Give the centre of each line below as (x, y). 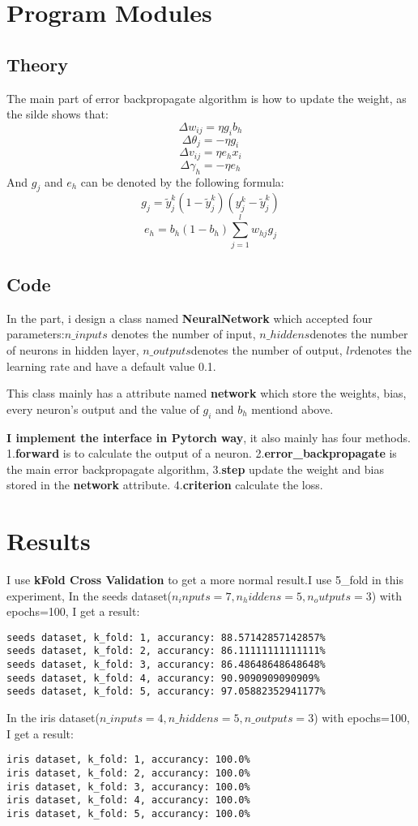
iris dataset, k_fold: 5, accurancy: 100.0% (128, 813)
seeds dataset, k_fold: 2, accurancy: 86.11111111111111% (166, 651)
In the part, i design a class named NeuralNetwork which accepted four (190, 318)
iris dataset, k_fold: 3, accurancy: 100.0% (128, 787)
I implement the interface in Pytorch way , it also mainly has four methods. (209, 437)
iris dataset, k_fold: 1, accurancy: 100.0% (128, 760)
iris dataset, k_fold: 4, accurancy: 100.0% (128, 800)
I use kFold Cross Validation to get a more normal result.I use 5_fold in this (205, 579)
